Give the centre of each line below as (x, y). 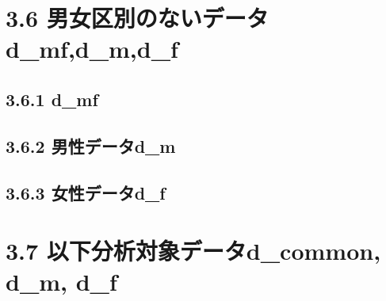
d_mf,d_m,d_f (92, 49)
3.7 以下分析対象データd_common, (193, 251)
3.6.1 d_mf (52, 99)
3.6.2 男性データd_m (91, 145)
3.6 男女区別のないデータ (137, 18)
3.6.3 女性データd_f (86, 192)
